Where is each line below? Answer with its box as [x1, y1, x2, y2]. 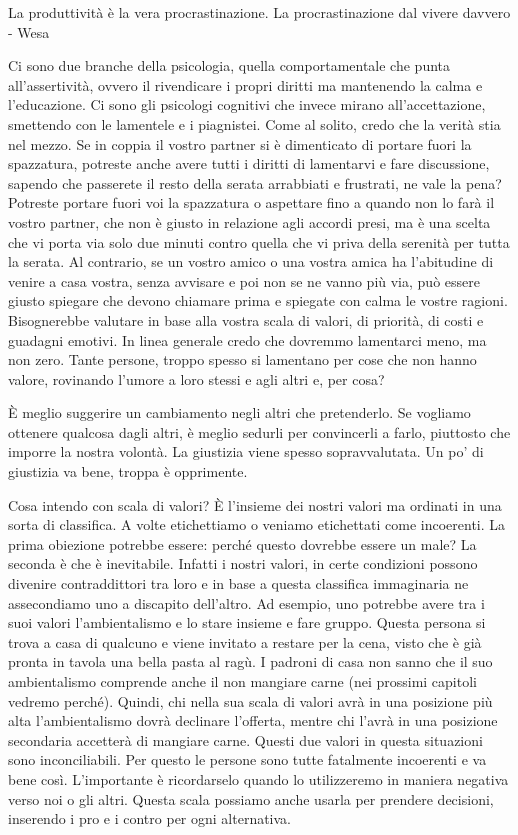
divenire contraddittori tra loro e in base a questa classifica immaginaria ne [8, 573, 469, 594]
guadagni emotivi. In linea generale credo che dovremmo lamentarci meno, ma [8, 329, 487, 350]
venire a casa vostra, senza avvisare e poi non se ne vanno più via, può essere [8, 270, 480, 291]
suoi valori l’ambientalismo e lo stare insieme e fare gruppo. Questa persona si [8, 612, 486, 633]
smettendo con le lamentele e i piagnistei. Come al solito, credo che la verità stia [8, 113, 501, 134]
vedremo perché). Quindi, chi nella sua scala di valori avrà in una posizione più [8, 690, 493, 711]
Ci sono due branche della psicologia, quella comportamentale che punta [8, 55, 451, 76]
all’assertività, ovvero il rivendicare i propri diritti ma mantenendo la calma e [8, 74, 483, 95]
